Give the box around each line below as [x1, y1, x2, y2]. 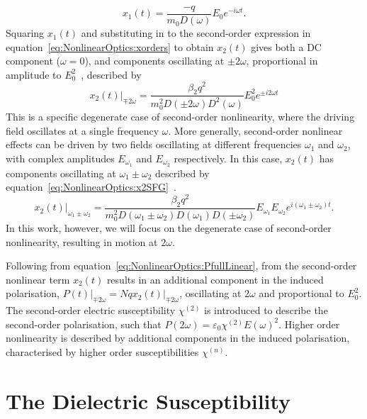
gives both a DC [251, 39, 322, 54]
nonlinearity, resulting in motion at [6, 234, 158, 249]
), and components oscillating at [84, 53, 225, 68]
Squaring [6, 26, 45, 40]
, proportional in [246, 53, 318, 68]
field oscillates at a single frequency [6, 123, 159, 138]
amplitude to [6, 67, 62, 82]
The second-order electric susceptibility [6, 303, 176, 318]
